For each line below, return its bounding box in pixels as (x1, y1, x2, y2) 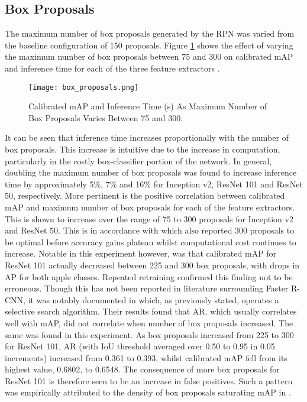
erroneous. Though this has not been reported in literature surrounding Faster (5, 282, 289, 294)
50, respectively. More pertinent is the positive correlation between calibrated (5, 189, 285, 202)
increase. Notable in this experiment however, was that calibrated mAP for (5, 247, 277, 260)
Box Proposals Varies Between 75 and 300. (28, 111, 183, 124)
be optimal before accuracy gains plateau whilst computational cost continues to (5, 235, 296, 248)
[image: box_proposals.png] (28, 83, 139, 92)
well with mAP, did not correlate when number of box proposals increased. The (5, 316, 293, 329)
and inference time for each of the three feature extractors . (5, 61, 220, 74)
